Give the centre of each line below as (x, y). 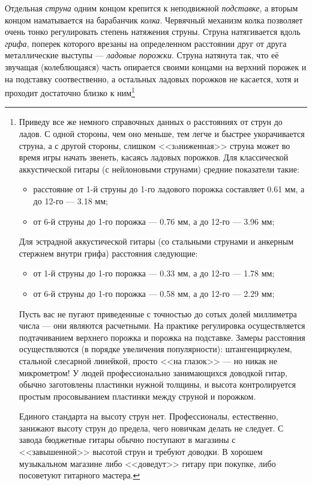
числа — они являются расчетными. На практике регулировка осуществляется (162, 325)
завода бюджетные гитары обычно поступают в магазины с (127, 440)
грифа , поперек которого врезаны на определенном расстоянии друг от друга (146, 43)
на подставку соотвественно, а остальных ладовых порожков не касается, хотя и (152, 78)
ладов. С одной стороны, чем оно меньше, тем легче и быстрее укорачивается (162, 133)
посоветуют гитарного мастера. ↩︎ (79, 475)
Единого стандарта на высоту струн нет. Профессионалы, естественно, (148, 416)
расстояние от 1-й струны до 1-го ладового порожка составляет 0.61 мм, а (169, 189)
